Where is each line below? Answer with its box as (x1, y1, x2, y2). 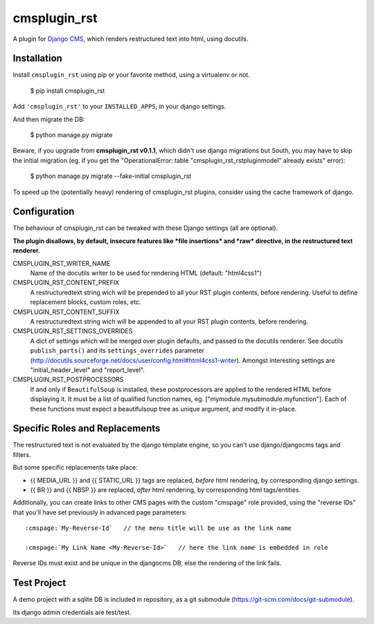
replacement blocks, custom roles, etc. (30, 298, 141, 306)
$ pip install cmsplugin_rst (30, 87, 105, 95)
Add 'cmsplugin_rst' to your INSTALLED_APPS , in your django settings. (12, 102, 226, 111)
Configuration (12, 206, 75, 217)
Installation (12, 53, 62, 64)
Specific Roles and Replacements (12, 422, 161, 434)
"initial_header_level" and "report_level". (30, 366, 145, 374)
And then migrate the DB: (12, 115, 85, 123)
